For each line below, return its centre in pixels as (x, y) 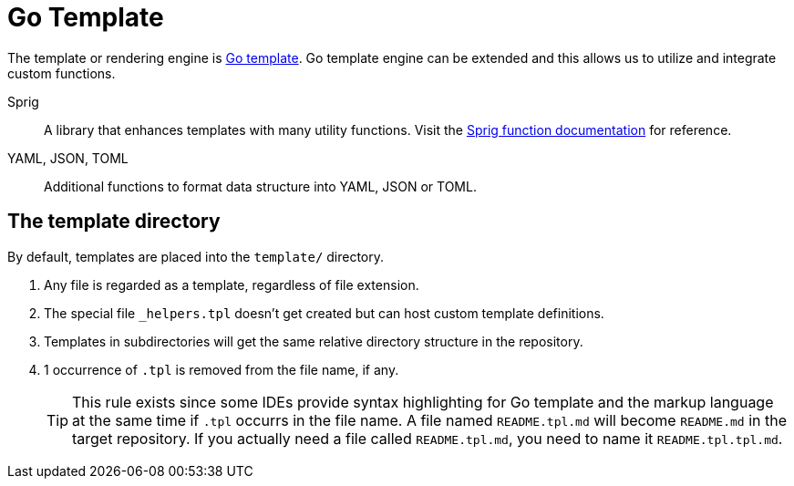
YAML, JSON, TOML (68, 158)
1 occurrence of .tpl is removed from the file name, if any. (222, 369)
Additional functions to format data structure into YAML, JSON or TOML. (260, 186)
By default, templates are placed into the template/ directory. (196, 256)
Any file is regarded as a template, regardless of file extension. (232, 284)
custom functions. (62, 73)
